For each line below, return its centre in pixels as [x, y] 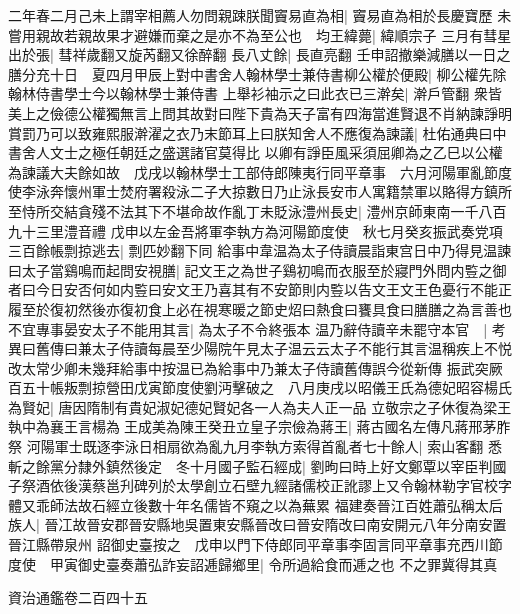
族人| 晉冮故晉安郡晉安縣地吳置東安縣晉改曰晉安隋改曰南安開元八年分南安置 [257, 524]
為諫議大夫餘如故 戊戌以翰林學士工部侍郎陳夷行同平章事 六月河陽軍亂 [246, 171]
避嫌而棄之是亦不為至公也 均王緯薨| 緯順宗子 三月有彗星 [322, 34]
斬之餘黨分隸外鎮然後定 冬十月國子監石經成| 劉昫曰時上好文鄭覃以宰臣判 [250, 465]
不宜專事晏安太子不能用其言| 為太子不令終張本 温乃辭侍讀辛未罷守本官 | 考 [257, 328]
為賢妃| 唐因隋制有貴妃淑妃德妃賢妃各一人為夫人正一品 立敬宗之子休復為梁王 [260, 406]
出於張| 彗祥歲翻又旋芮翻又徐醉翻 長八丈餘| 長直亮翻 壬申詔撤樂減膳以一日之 [259, 54]
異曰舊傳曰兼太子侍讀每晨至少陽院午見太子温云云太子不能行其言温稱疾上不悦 [260, 348]
